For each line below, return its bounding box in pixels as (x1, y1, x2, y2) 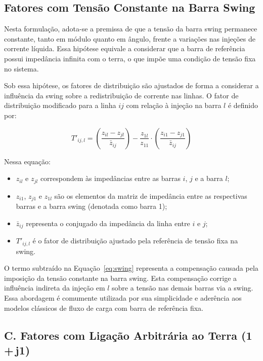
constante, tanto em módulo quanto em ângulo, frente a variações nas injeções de (4, 33, 255, 44)
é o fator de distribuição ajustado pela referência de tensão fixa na (32, 235, 238, 246)
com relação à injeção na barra (126, 100, 222, 111)
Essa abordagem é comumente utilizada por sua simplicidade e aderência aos (4, 292, 242, 303)
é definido (228, 100, 258, 111)
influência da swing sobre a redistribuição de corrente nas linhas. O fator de (4, 90, 239, 100)
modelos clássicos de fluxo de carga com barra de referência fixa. (4, 302, 204, 313)
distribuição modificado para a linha (4, 100, 116, 111)
